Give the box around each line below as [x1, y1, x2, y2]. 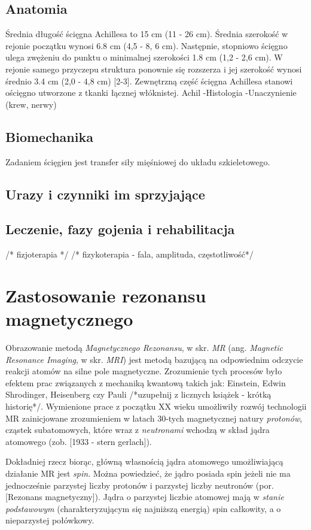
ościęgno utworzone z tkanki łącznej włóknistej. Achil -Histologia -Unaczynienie [5, 86, 297, 99]
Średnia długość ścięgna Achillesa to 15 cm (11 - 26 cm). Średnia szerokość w [5, 28, 288, 40]
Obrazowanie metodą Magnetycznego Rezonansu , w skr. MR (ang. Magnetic [5, 341, 283, 354]
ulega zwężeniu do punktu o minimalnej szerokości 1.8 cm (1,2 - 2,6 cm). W [5, 51, 283, 63]
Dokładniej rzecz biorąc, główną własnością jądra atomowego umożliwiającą [5, 455, 283, 468]
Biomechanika [5, 127, 93, 146]
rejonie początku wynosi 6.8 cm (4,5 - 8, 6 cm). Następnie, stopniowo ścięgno [5, 39, 288, 52]
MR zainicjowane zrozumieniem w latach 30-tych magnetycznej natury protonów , [5, 411, 303, 424]
